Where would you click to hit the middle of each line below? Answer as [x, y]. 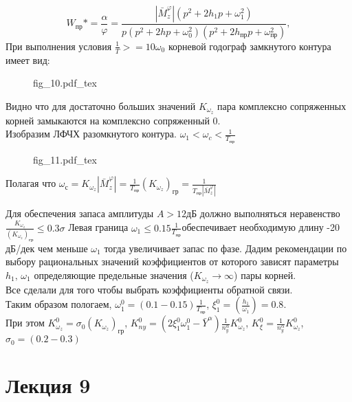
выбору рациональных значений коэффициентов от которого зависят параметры [172, 261]
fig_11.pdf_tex [65, 159]
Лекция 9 [48, 385]
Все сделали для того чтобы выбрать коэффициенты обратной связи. [149, 289]
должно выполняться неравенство [270, 213]
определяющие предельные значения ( [114, 275]
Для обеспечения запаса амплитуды [80, 213]
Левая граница [98, 227]
